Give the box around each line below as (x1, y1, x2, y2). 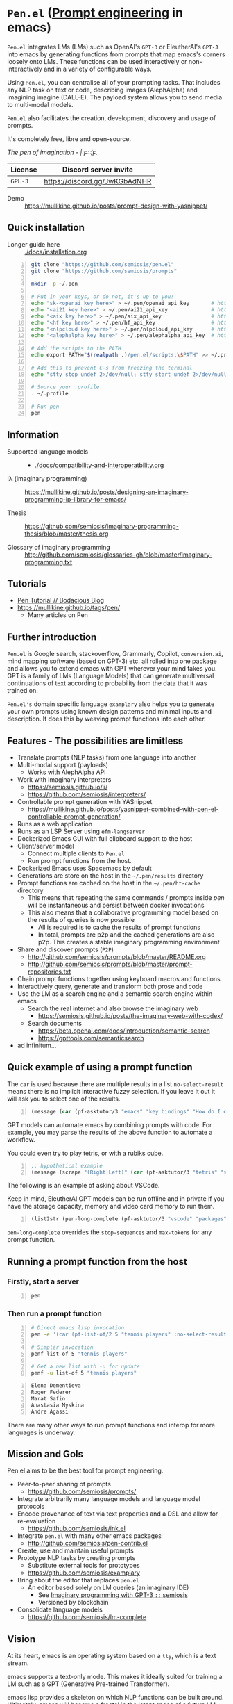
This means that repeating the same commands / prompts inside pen (27, 894, 225, 901)
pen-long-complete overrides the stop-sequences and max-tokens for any (7, 1228, 212, 1236)
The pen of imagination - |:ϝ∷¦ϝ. (7, 148, 98, 156)
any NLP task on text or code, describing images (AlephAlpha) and (7, 85, 198, 94)
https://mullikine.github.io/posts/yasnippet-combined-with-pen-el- (27, 805, 219, 813)
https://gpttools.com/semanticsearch (37, 1034, 144, 1042)
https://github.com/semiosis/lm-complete (27, 1613, 147, 1621)
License (10, 165, 37, 174)
